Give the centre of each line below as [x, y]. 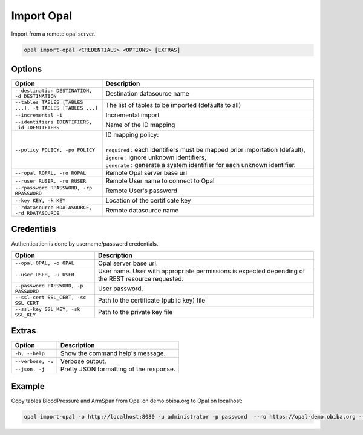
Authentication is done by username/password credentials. [85, 244]
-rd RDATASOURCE [37, 213]
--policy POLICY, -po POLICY [55, 150]
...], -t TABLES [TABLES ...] [56, 108]
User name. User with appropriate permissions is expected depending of [201, 271]
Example [28, 386]
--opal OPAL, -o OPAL [45, 263]
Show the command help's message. [113, 353]
